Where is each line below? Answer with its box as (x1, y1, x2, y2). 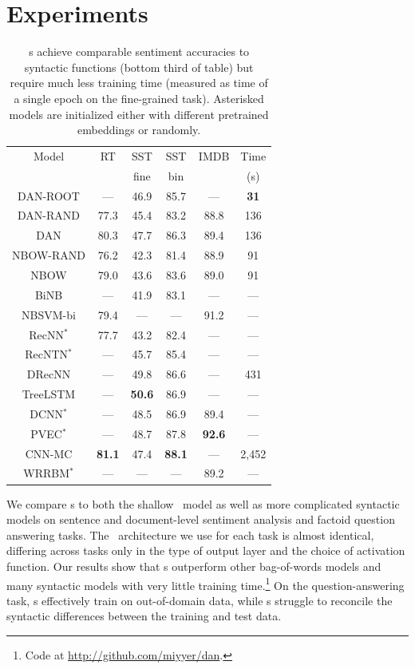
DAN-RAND (18, 207, 80, 224)
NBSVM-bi (22, 306, 76, 323)
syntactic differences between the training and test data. (6, 608, 282, 624)
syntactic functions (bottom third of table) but (24, 58, 254, 75)
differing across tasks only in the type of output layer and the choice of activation (6, 542, 405, 559)
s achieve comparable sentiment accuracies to (29, 43, 250, 60)
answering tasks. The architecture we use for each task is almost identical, (6, 526, 374, 543)
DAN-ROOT (18, 187, 80, 204)
